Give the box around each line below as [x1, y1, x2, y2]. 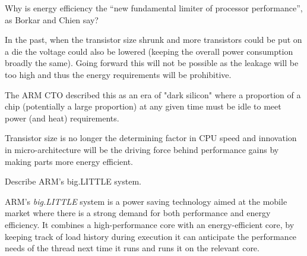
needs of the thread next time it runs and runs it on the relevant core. [5, 242, 259, 254]
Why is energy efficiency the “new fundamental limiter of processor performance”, [5, 2, 303, 14]
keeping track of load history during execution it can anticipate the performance [5, 230, 297, 242]
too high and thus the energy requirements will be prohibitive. [5, 68, 232, 80]
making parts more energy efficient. [5, 155, 134, 167]
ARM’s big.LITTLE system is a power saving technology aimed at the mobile [5, 195, 287, 207]
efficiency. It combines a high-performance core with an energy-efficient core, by [5, 218, 295, 230]
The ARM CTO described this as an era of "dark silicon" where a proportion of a [5, 88, 301, 101]
